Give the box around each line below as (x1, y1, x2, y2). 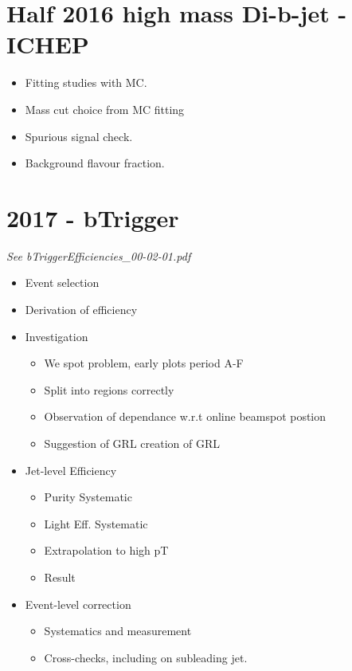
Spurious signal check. (25, 128, 133, 144)
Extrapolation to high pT (44, 542, 169, 559)
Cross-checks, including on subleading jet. (44, 649, 248, 665)
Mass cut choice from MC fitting (25, 100, 185, 117)
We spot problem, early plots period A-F (44, 355, 244, 371)
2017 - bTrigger (6, 201, 179, 233)
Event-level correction (25, 595, 131, 612)
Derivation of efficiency (25, 301, 138, 317)
